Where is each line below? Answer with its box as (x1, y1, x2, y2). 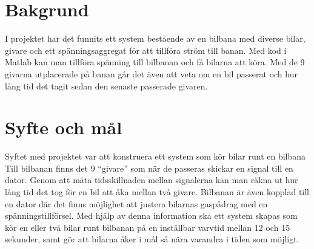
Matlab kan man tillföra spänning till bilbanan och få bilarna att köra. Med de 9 (5, 56, 305, 68)
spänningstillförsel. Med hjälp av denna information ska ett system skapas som (5, 209, 298, 222)
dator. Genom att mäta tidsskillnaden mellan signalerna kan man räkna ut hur (5, 173, 298, 186)
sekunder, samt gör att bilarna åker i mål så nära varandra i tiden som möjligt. (5, 233, 299, 245)
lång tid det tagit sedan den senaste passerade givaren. (5, 79, 208, 92)
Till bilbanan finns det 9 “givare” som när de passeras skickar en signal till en (5, 161, 293, 174)
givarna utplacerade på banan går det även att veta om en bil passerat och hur (5, 67, 298, 80)
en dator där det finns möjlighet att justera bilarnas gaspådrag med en (5, 197, 268, 210)
